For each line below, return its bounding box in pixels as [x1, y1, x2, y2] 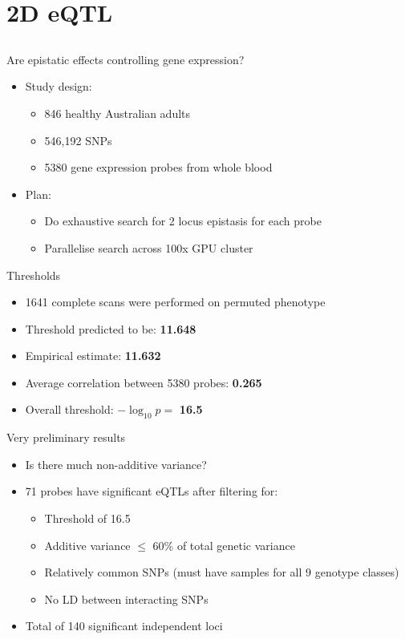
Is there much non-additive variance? [25, 455, 207, 472]
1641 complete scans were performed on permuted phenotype [25, 293, 326, 310]
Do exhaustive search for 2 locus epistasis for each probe [44, 212, 322, 229]
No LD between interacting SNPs [44, 590, 209, 607]
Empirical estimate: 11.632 [25, 347, 161, 364]
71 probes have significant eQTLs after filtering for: [25, 483, 278, 499]
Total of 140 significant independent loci [25, 617, 223, 634]
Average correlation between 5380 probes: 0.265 [25, 374, 262, 390]
